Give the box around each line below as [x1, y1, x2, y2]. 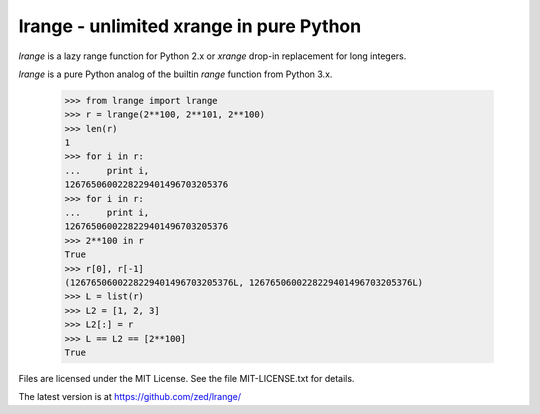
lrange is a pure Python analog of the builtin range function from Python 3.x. [18, 68, 333, 80]
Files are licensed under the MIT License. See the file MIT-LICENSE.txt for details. [18, 372, 355, 384]
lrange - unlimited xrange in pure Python [18, 15, 362, 37]
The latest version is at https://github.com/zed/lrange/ [18, 391, 242, 403]
